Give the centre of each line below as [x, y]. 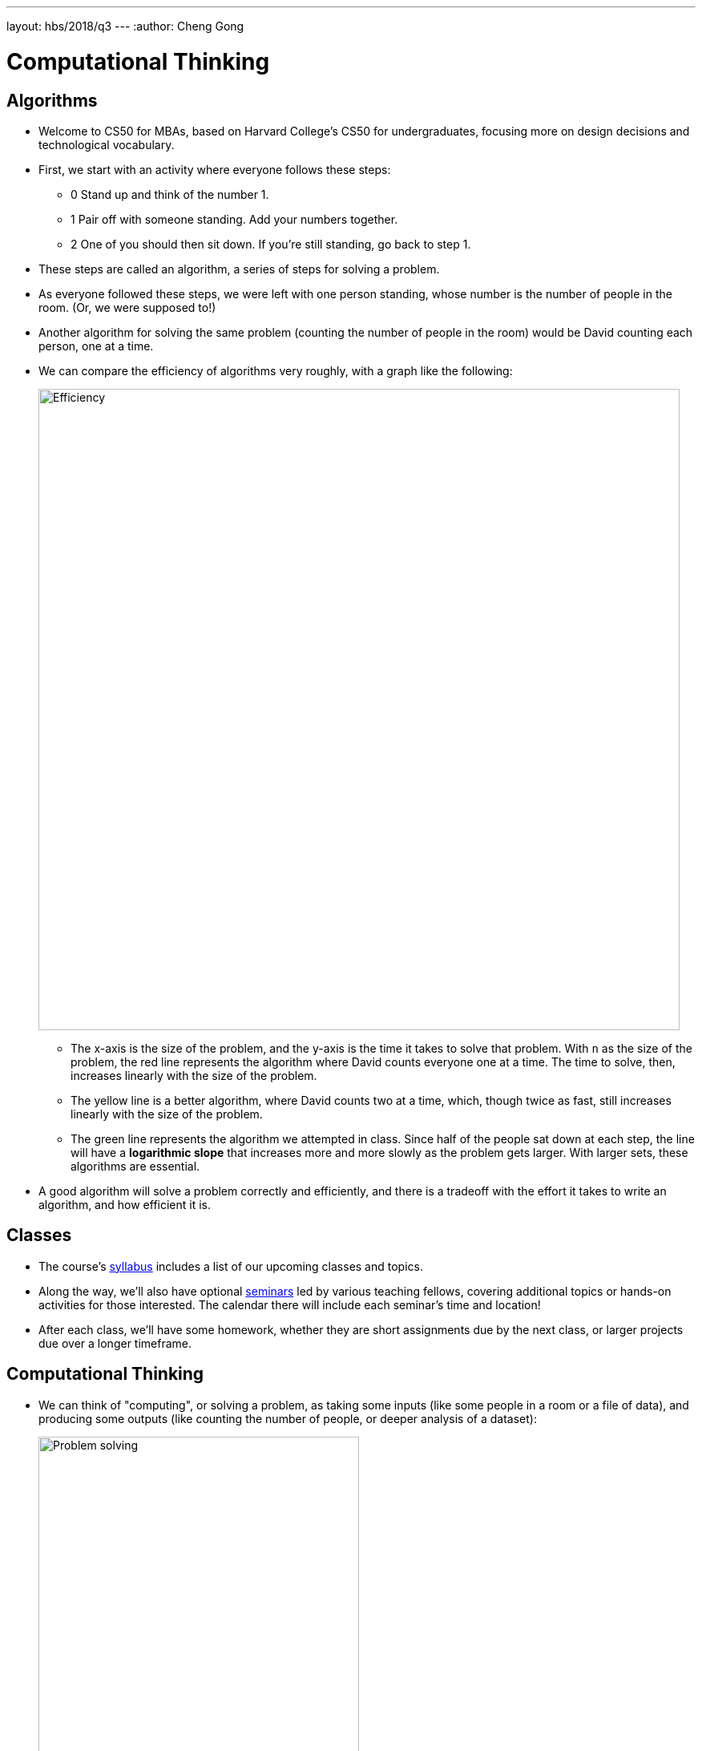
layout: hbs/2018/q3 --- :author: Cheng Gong [125, 26]
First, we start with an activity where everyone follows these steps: [215, 169]
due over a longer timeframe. [115, 1343]
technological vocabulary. [107, 144]
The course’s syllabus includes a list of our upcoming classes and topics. [231, 1266]
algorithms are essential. [135, 1166]
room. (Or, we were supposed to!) [127, 307]
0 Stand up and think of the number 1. [170, 194]
